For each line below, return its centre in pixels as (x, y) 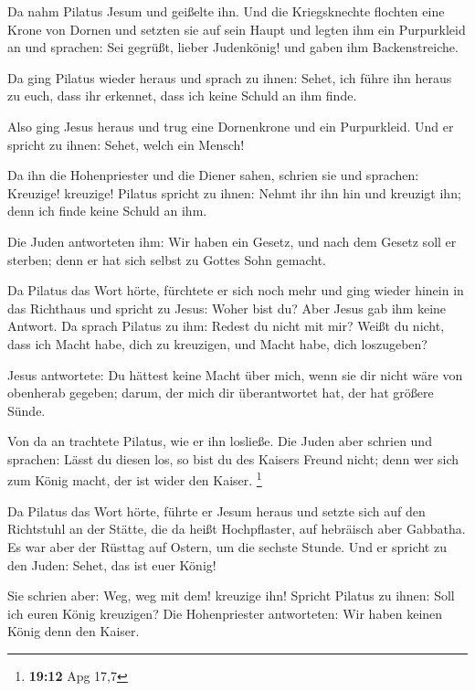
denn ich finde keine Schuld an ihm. (107, 211)
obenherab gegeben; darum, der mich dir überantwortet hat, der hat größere (221, 393)
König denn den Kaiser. (74, 631)
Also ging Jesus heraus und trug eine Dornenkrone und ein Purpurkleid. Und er (231, 126)
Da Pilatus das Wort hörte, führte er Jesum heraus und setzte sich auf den (216, 510)
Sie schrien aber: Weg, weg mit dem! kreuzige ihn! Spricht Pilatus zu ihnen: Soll (231, 595)
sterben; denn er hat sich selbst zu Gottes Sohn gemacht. (167, 259)
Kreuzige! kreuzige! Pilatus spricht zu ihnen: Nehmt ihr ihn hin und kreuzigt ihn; (234, 192)
